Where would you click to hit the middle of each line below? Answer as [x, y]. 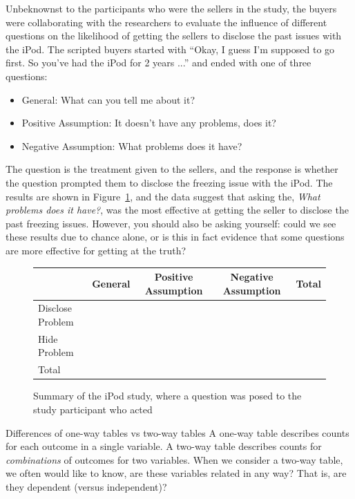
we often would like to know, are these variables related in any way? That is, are [176, 473]
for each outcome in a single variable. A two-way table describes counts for [164, 446]
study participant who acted [93, 409]
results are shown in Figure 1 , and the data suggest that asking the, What [163, 196]
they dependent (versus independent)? [86, 486]
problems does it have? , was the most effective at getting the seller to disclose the [177, 210]
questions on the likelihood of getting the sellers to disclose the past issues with [174, 36]
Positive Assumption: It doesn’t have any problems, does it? [149, 123]
